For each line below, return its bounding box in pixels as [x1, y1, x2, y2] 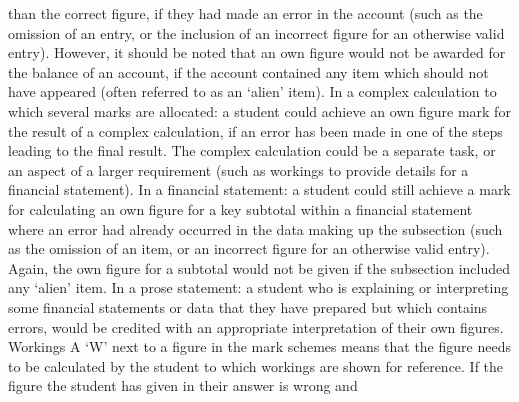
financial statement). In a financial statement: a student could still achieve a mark [8, 179, 511, 200]
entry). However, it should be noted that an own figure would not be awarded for [8, 42, 506, 63]
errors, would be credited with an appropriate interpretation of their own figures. [8, 316, 504, 337]
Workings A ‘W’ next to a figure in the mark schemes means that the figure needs [8, 336, 511, 357]
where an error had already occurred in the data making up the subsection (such [8, 218, 503, 239]
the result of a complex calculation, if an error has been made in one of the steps [8, 120, 503, 141]
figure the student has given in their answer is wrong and [8, 375, 358, 396]
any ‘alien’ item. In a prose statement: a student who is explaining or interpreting [8, 277, 509, 298]
